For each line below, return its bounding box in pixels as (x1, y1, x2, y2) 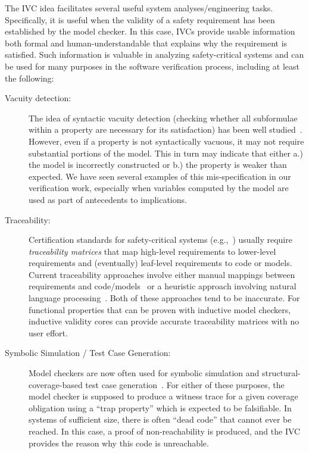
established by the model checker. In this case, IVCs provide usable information (5, 25, 295, 38)
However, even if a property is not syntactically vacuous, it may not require (29, 135, 304, 147)
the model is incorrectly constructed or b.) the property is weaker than (29, 158, 287, 171)
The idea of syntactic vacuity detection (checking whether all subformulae (29, 111, 298, 124)
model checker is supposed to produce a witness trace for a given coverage (29, 390, 298, 402)
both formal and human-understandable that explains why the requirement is (5, 36, 288, 49)
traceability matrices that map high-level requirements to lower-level (29, 245, 276, 257)
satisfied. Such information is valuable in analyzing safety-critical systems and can (5, 48, 304, 61)
